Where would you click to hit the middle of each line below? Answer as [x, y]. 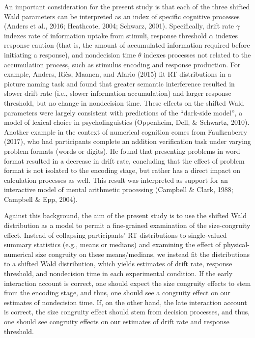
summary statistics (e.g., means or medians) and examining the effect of [113, 244]
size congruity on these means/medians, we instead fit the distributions [142, 254]
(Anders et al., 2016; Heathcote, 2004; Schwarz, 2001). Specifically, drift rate [119, 26]
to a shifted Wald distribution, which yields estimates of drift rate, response [118, 264]
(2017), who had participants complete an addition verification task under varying [127, 141]
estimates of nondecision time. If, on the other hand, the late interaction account [126, 302]
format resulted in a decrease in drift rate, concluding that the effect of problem [124, 160]
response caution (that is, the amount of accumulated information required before [127, 45]
